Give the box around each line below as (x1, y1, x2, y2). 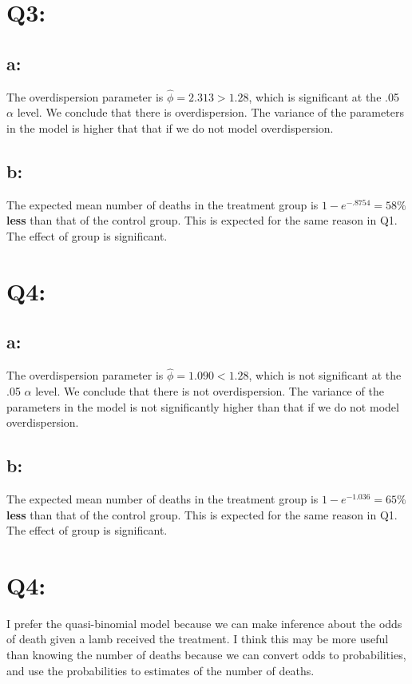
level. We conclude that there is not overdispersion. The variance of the (35, 382, 384, 399)
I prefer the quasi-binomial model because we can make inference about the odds (6, 614, 402, 631)
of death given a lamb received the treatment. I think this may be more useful (6, 630, 389, 647)
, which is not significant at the (248, 367, 402, 384)
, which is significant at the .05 (248, 88, 399, 105)
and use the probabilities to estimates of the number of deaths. (6, 662, 315, 678)
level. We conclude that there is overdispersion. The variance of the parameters (17, 104, 404, 121)
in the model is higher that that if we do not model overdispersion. (6, 119, 334, 136)
